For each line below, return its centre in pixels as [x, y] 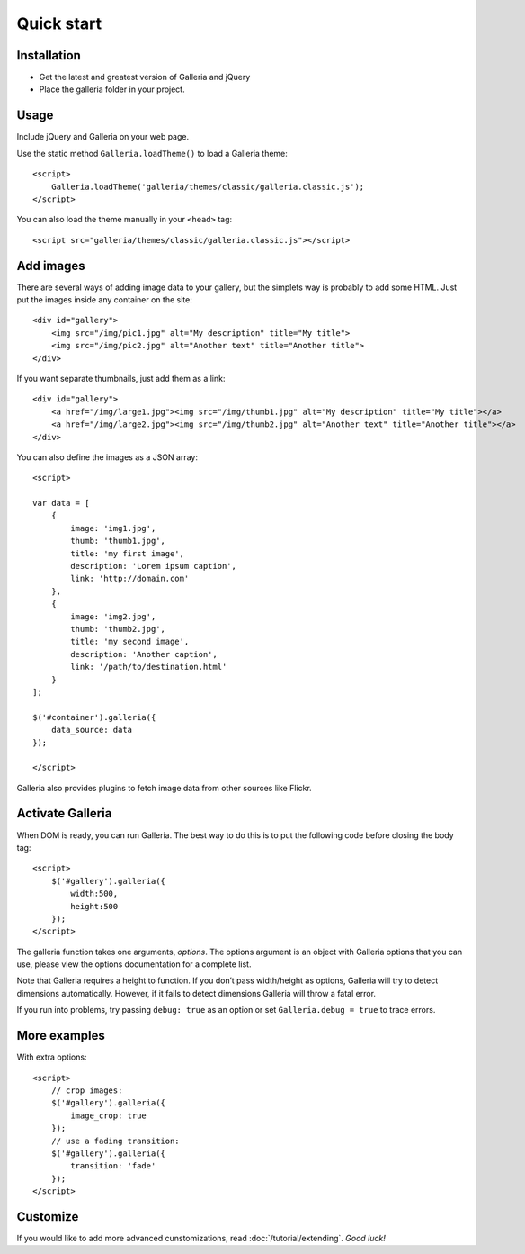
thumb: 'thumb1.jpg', [118, 541]
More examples [61, 1036]
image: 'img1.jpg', [113, 528]
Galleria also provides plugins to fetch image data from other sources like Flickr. [164, 788]
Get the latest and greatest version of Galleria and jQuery [145, 77]
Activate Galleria [64, 813]
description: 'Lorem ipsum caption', [154, 566]
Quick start [59, 23]
